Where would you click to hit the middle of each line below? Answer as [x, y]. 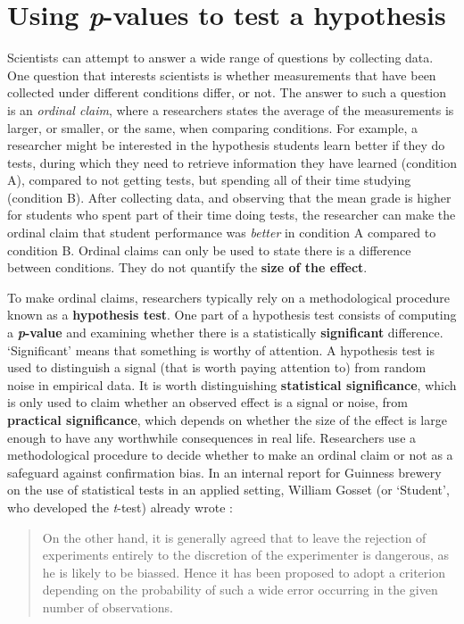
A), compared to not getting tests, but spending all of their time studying [209, 180]
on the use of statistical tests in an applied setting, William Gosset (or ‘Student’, [228, 490]
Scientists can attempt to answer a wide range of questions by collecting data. [220, 58]
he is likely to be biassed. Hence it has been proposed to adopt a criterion [244, 572]
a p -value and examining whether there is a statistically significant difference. [225, 333]
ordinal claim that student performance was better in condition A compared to [222, 233]
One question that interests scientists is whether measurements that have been [222, 75]
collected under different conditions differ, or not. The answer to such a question [227, 92]
